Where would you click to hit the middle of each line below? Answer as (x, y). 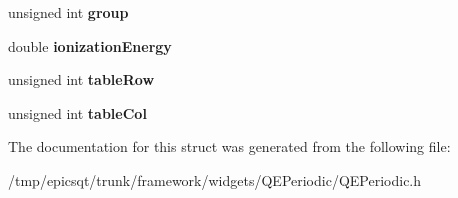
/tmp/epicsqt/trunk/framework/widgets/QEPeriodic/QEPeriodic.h (215, 179)
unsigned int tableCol (77, 112)
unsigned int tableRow (81, 79)
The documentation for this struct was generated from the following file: (229, 146)
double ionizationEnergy (90, 45)
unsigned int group (68, 12)
